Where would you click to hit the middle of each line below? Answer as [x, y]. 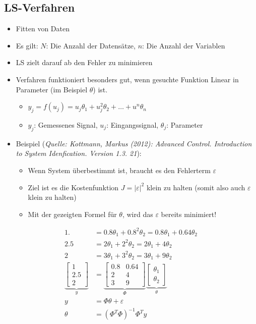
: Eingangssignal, [133, 124]
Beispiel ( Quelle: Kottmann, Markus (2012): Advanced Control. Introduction [134, 143]
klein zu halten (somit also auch [196, 187]
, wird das [138, 214]
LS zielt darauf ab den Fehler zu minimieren [84, 62]
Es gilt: [27, 45]
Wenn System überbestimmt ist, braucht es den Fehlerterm [119, 170]
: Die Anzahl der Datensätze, [91, 45]
